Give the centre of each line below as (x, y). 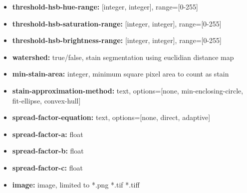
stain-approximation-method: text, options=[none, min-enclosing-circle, (128, 90)
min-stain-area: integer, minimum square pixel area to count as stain (121, 74)
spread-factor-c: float (47, 167)
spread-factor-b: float (48, 151)
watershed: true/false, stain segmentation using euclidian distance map (123, 57)
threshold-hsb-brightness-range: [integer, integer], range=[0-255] (117, 40)
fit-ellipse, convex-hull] (46, 100)
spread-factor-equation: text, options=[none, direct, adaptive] (111, 117)
